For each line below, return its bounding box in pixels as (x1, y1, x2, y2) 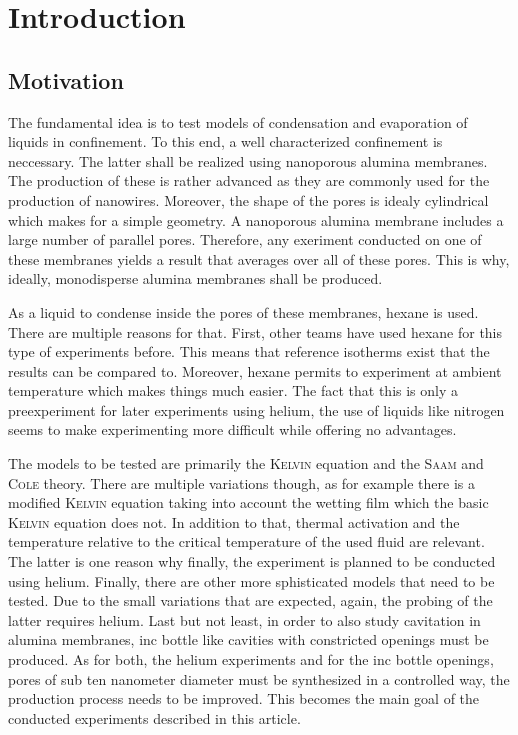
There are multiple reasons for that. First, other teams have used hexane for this (8, 321, 503, 342)
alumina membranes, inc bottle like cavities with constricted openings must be (8, 629, 489, 650)
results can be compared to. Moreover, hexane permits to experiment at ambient (8, 360, 502, 381)
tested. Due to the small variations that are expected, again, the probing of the (8, 590, 493, 611)
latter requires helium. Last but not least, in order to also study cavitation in (8, 609, 481, 630)
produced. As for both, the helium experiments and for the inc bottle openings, (8, 649, 494, 670)
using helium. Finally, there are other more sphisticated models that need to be (8, 570, 495, 591)
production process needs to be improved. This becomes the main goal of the (8, 688, 480, 709)
